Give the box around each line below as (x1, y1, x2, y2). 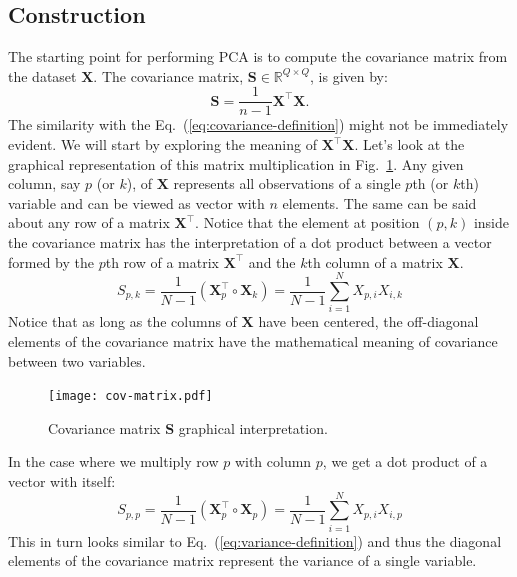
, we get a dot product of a (322, 451, 488, 472)
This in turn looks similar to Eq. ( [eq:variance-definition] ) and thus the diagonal (8, 530, 502, 551)
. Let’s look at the (354, 134, 465, 155)
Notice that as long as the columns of (8, 311, 237, 332)
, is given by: (310, 65, 388, 86)
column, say (8, 173, 81, 194)
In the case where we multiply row (8, 451, 219, 472)
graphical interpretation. (178, 417, 328, 438)
